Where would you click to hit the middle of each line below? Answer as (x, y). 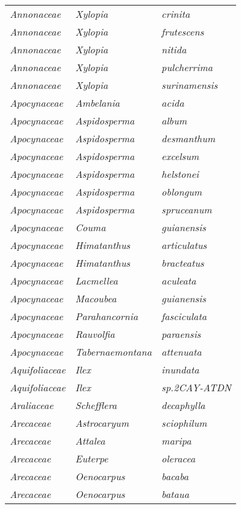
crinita (176, 14)
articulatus (184, 245)
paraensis (181, 334)
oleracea (178, 458)
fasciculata (184, 316)
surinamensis (189, 85)
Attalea (90, 441)
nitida (174, 49)
